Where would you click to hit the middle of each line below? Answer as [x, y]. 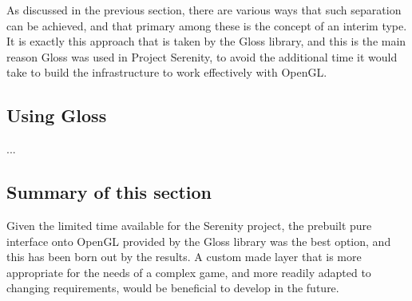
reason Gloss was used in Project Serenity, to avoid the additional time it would [202, 56]
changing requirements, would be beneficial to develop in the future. [173, 288]
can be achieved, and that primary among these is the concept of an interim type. [207, 25]
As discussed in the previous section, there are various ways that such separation [204, 10]
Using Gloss [57, 115]
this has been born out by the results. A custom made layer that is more [184, 257]
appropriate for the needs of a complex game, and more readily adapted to [189, 272]
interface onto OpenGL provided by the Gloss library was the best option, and [199, 241]
